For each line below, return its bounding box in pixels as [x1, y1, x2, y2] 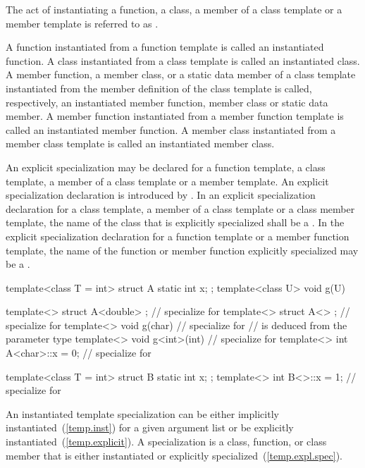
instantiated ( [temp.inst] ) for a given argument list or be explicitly [6, 420, 294, 435]
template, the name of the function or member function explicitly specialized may [6, 242, 359, 257]
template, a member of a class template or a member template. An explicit [6, 173, 329, 188]
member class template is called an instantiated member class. [6, 136, 275, 151]
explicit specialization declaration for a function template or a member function [6, 228, 349, 243]
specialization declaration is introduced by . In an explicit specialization [6, 187, 316, 202]
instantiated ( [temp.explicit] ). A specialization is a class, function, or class [6, 434, 327, 449]
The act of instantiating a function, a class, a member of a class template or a [6, 2, 342, 16]
